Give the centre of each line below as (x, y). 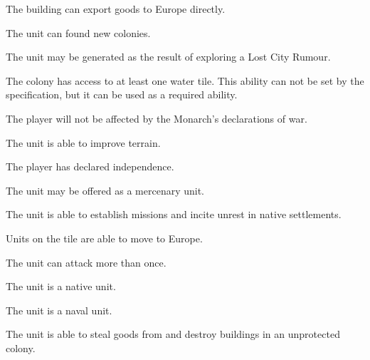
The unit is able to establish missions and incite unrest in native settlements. (174, 214)
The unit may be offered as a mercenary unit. (105, 190)
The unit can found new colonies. (78, 32)
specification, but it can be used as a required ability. (122, 94)
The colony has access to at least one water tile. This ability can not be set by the (185, 80)
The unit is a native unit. (61, 286)
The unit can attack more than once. (86, 262)
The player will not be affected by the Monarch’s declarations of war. (157, 118)
